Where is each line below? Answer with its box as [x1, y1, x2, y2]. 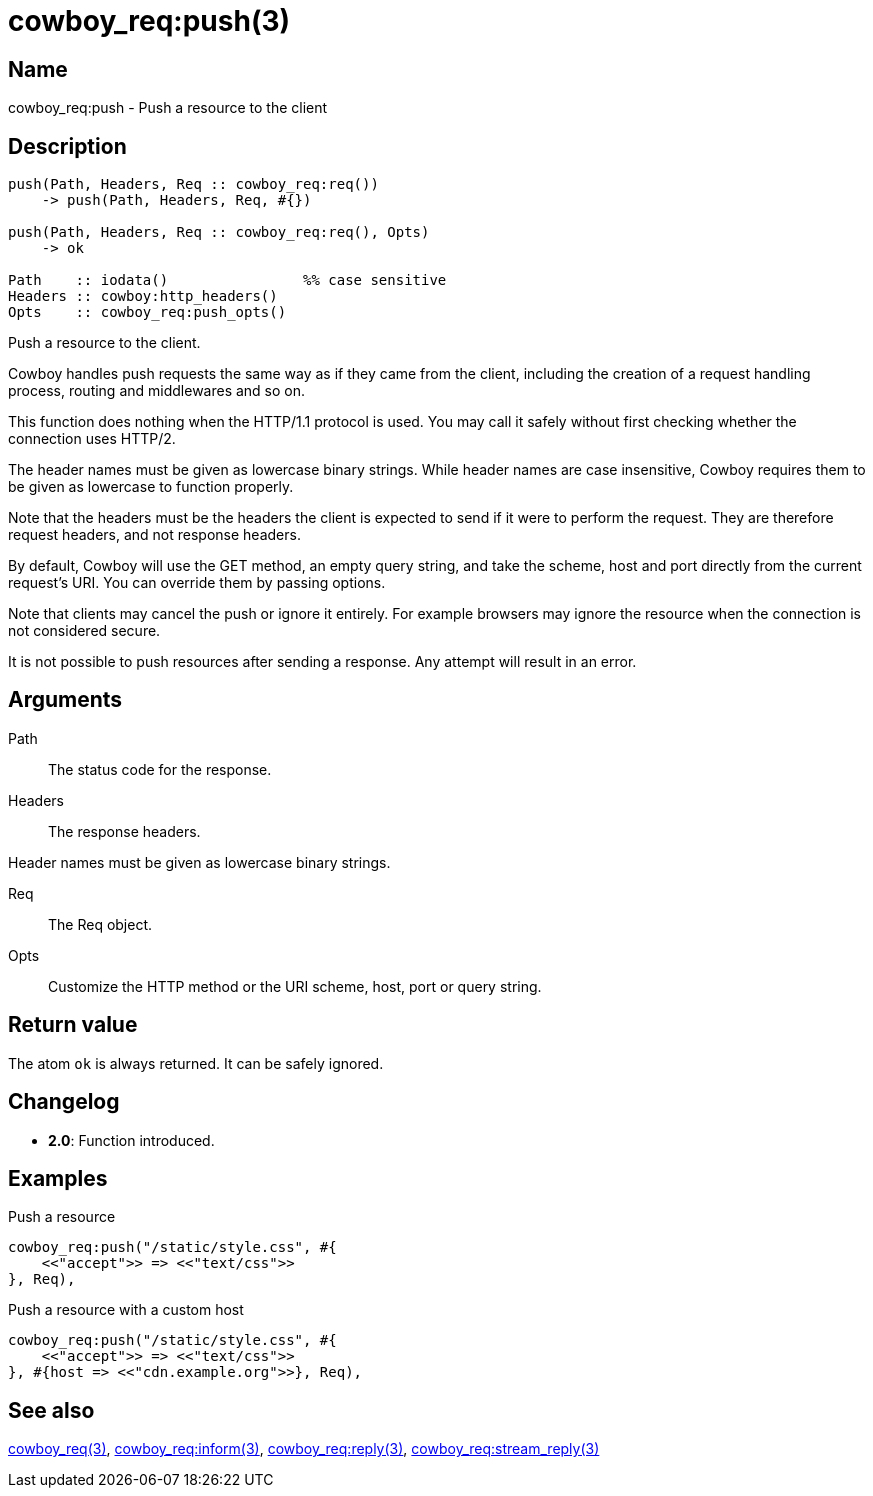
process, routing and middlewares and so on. [8, 382, 306, 400]
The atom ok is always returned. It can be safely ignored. [8, 1054, 384, 1072]
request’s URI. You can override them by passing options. [8, 574, 386, 592]
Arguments [8, 687, 123, 713]
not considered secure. [8, 622, 161, 640]
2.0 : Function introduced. [48, 1131, 215, 1149]
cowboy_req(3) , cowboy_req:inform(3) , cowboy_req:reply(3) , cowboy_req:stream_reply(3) [8, 1440, 600, 1458]
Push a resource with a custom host [8, 1301, 244, 1319]
